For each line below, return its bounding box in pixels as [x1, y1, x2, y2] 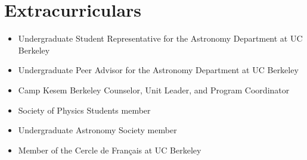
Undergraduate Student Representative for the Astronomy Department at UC [18, 32, 303, 45]
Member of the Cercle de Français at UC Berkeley [18, 143, 201, 156]
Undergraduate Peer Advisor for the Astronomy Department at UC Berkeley [18, 64, 299, 76]
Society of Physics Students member [18, 103, 151, 116]
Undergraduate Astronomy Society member [18, 124, 177, 136]
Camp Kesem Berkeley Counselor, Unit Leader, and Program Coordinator [18, 83, 290, 96]
